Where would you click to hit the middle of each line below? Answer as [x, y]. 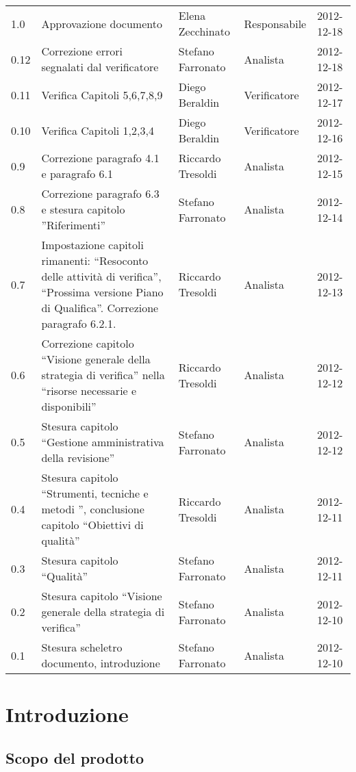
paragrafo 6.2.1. [79, 323]
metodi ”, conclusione [93, 509]
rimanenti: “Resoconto [95, 260]
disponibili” [69, 406]
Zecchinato [204, 31]
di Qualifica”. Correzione [100, 308]
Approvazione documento [102, 23]
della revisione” [78, 458]
